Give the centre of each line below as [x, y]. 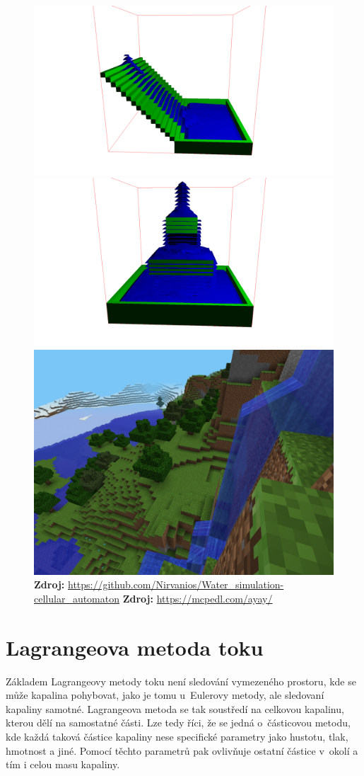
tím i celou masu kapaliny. [63, 764]
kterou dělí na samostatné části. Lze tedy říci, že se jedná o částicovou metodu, [178, 723]
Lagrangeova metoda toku [135, 647]
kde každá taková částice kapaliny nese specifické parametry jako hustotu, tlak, [177, 737]
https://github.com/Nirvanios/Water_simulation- [176, 584]
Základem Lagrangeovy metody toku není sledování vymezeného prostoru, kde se [181, 681]
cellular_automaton [77, 598]
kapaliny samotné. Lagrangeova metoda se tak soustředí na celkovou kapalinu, [175, 708]
